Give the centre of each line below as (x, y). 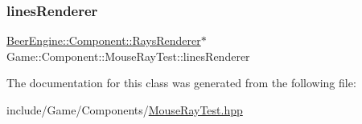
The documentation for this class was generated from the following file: (181, 83)
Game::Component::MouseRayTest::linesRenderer (128, 56)
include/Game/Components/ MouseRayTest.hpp (125, 110)
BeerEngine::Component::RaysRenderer (104, 40)
